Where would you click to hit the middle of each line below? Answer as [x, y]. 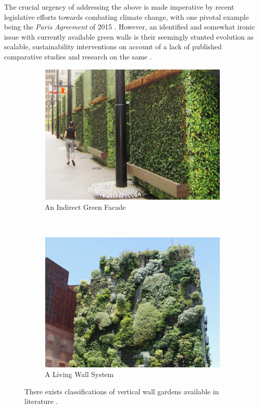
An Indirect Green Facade [85, 207]
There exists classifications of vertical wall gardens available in [122, 391]
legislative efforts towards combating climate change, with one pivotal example [126, 17]
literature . [41, 401]
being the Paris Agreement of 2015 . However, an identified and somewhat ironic [129, 27]
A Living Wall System [79, 374]
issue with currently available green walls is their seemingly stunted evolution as [129, 36]
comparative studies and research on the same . [78, 56]
